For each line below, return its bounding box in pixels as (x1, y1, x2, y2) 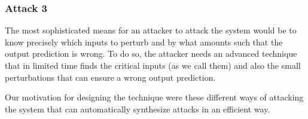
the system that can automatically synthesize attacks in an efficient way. (5, 102, 270, 115)
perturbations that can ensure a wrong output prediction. (5, 71, 216, 83)
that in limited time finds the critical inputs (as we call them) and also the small (5, 59, 301, 71)
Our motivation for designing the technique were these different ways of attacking (5, 91, 304, 103)
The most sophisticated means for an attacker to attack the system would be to (5, 24, 297, 36)
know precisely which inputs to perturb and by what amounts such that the (5, 35, 283, 48)
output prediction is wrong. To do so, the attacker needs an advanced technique (5, 47, 297, 60)
